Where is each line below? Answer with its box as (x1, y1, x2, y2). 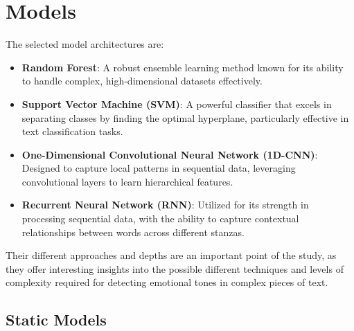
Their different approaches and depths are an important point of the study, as (6, 248, 337, 262)
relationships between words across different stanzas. (21, 224, 245, 239)
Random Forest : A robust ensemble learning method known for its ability (21, 60, 344, 74)
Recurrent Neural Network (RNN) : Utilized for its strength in (21, 197, 309, 212)
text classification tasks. (21, 124, 123, 138)
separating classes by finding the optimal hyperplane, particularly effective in (21, 110, 349, 125)
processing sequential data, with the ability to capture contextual (21, 211, 299, 226)
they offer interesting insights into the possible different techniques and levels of (6, 261, 344, 276)
